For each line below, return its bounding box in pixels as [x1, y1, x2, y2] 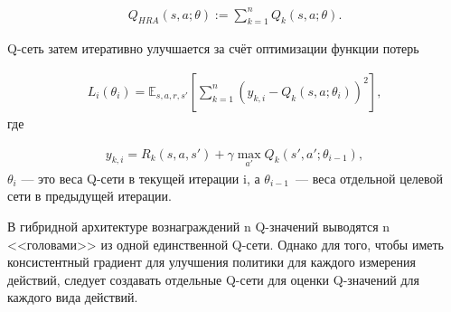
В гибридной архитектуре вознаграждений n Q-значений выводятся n [7, 216, 390, 235]
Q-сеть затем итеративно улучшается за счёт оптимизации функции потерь [7, 39, 419, 58]
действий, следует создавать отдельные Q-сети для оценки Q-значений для [7, 269, 419, 288]
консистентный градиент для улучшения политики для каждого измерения [7, 252, 417, 271]
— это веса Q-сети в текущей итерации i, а [21, 168, 260, 187]
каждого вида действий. [7, 288, 138, 307]
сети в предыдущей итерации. [7, 186, 172, 205]
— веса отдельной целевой [296, 168, 444, 187]
